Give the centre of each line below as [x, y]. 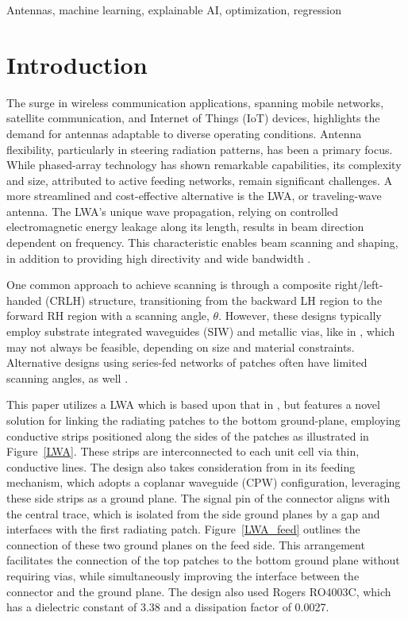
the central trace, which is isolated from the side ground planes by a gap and [193, 513]
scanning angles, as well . [67, 377]
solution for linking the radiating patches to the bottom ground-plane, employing [204, 420]
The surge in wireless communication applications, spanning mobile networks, [195, 102]
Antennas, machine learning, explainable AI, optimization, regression [174, 10]
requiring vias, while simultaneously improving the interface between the [183, 575]
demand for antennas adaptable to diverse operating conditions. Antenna [184, 133]
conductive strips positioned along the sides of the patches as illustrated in [188, 435]
